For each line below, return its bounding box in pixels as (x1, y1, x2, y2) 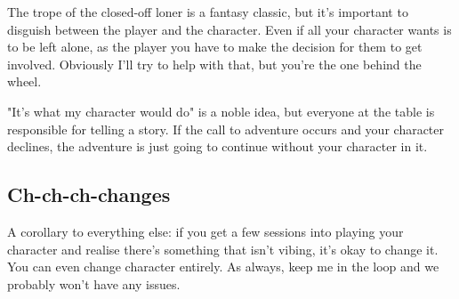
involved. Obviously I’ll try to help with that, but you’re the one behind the (7, 54, 422, 73)
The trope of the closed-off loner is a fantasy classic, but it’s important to (7, 3, 408, 20)
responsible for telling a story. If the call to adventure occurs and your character (7, 119, 445, 138)
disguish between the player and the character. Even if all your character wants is (7, 20, 452, 38)
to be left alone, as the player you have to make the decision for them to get (7, 37, 423, 56)
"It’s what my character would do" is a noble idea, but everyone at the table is (7, 101, 435, 120)
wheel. (7, 72, 42, 91)
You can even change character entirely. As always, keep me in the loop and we (7, 257, 439, 276)
